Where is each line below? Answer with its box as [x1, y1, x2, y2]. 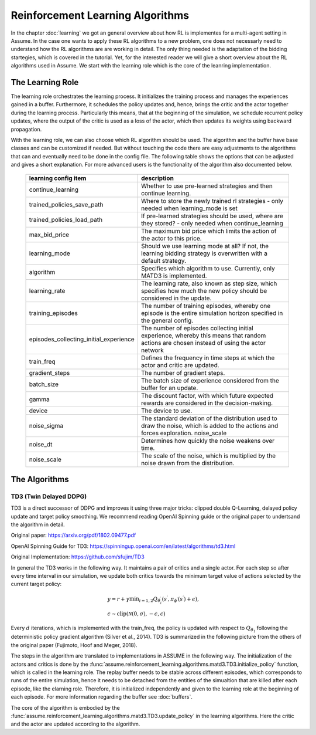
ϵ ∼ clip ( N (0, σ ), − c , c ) [107, 610, 166, 617]
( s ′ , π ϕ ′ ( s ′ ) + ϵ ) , [162, 594, 199, 604]
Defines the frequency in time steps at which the [140, 354, 275, 362]
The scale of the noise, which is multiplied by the [140, 452, 276, 460]
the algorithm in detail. [11, 521, 65, 528]
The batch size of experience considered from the [140, 376, 279, 384]
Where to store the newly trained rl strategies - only [140, 197, 284, 205]
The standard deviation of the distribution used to [140, 414, 277, 422]
